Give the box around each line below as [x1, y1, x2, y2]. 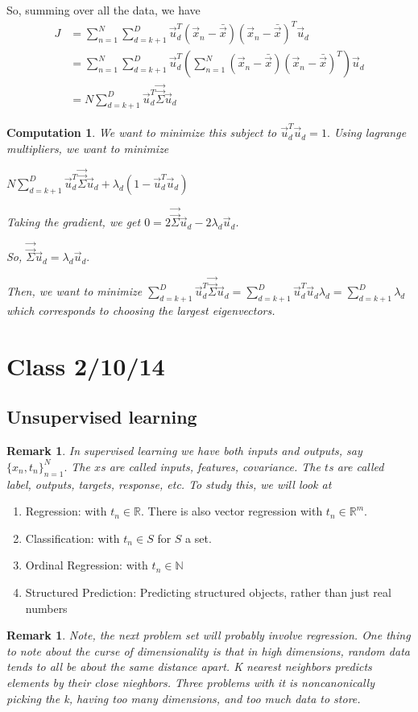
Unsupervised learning [6, 404, 197, 429]
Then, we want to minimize [6, 283, 143, 300]
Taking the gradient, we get [6, 213, 141, 230]
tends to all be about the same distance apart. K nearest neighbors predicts [6, 658, 372, 675]
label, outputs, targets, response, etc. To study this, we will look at [6, 475, 332, 492]
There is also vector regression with [147, 503, 323, 520]
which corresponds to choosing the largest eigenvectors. [6, 302, 275, 319]
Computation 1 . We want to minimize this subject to [6, 124, 277, 141]
